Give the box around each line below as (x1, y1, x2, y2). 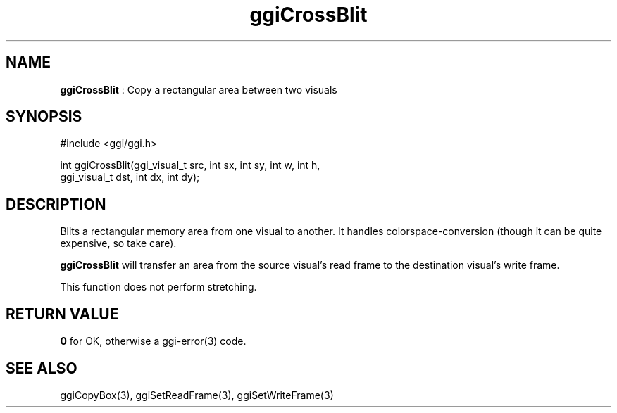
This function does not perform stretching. (60, 281, 257, 293)
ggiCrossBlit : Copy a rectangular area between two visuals (60, 83, 337, 96)
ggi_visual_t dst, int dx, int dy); (60, 171, 200, 184)
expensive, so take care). (60, 237, 177, 250)
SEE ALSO (6, 359, 77, 377)
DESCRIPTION (6, 195, 106, 213)
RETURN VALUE (6, 305, 119, 323)
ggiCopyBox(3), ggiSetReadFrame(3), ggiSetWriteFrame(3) (60, 388, 334, 401)
